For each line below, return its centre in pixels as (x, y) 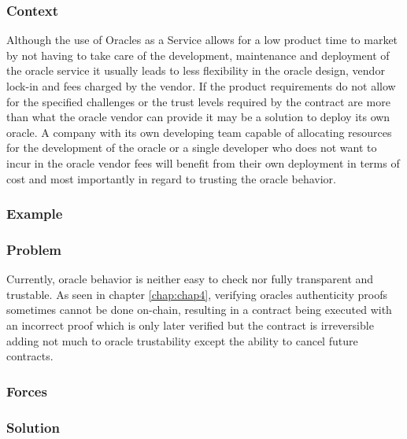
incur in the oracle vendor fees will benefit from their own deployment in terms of (203, 162)
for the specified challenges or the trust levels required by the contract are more (198, 101)
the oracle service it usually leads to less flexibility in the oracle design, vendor (196, 70)
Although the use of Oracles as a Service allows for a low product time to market (202, 40)
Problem (34, 249)
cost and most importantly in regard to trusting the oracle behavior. (171, 178)
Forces (27, 391)
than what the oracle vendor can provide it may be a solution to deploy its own (198, 117)
